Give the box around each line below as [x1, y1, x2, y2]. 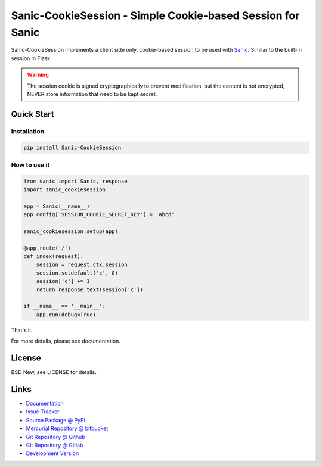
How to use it [11, 161, 50, 169]
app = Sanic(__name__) [23, 203, 90, 210]
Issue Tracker [26, 408, 60, 415]
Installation [11, 127, 45, 135]
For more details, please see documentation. [11, 337, 120, 345]
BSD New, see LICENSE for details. [11, 369, 97, 376]
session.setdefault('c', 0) [36, 269, 119, 276]
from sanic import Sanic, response [23, 178, 128, 185]
